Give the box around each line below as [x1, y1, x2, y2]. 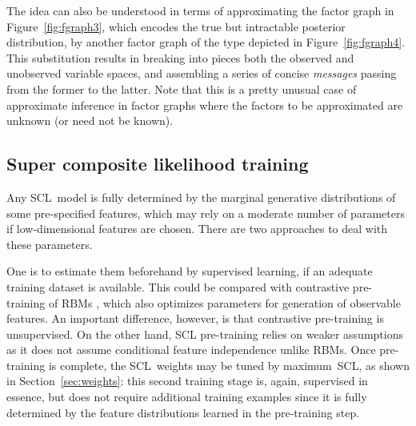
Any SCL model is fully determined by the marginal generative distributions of [6, 188, 396, 205]
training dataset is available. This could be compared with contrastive [6, 278, 350, 295]
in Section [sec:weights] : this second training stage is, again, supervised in [6, 372, 368, 389]
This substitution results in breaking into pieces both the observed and [6, 49, 354, 66]
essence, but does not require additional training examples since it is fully [6, 388, 367, 405]
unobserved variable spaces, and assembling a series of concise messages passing [6, 65, 397, 82]
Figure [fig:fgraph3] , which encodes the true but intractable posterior [6, 18, 346, 34]
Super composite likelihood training [6, 151, 309, 176]
